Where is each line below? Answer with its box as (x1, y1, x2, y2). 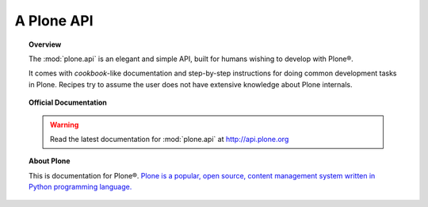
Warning (50, 120, 79, 129)
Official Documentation (29, 98, 107, 107)
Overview (29, 40, 62, 49)
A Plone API (14, 12, 94, 29)
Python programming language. (29, 182, 132, 192)
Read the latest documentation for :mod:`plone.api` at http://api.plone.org (50, 134, 289, 144)
